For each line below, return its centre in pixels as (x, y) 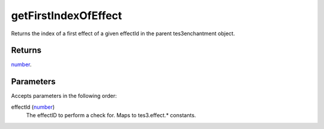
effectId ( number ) (33, 107)
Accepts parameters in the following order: (64, 96)
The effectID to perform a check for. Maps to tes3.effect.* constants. (111, 115)
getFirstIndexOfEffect (67, 16)
